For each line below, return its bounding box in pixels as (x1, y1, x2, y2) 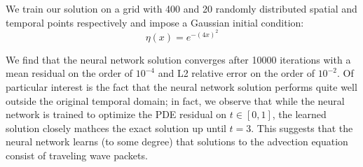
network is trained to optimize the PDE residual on (6, 107, 227, 122)
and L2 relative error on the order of (158, 66, 315, 80)
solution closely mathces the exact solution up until (6, 120, 226, 135)
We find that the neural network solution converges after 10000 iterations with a (6, 52, 351, 66)
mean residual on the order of (6, 66, 133, 80)
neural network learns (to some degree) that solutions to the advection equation (6, 134, 348, 149)
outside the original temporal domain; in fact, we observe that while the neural (6, 93, 345, 108)
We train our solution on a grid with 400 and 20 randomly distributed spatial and (6, 1, 357, 15)
